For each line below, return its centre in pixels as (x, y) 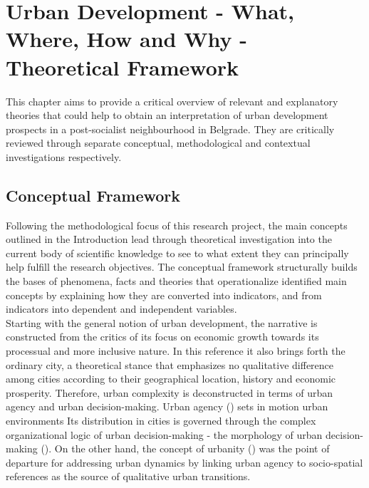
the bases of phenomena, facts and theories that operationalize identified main (176, 281)
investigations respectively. (64, 156)
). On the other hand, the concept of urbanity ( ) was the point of (187, 448)
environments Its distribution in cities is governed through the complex (161, 420)
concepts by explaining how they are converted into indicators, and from (164, 295)
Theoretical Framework (123, 67)
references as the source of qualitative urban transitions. (128, 476)
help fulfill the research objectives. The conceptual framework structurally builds (182, 267)
